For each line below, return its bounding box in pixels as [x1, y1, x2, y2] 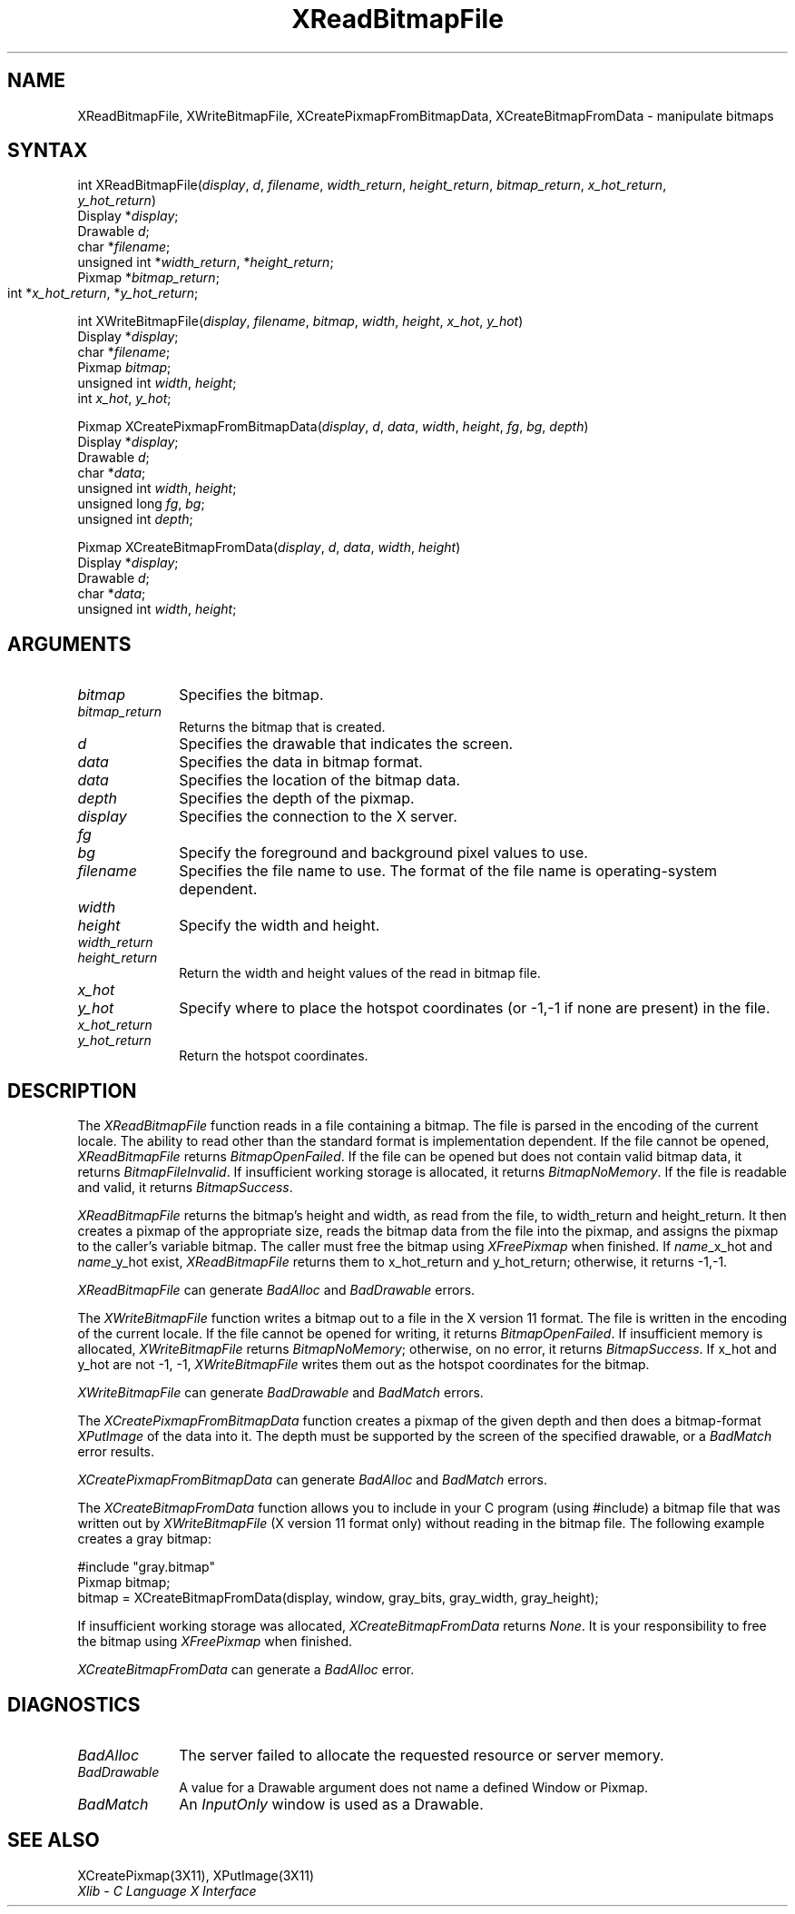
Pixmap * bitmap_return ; [77, 270, 220, 286]
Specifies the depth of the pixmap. [179, 789, 415, 808]
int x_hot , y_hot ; [77, 390, 172, 407]
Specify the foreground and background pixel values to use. [179, 844, 588, 863]
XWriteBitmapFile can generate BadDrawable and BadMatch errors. [77, 1385, 484, 1401]
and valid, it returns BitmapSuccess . [77, 1179, 293, 1196]
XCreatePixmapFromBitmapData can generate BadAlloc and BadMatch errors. [77, 1472, 548, 1488]
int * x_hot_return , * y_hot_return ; [7, 285, 199, 301]
